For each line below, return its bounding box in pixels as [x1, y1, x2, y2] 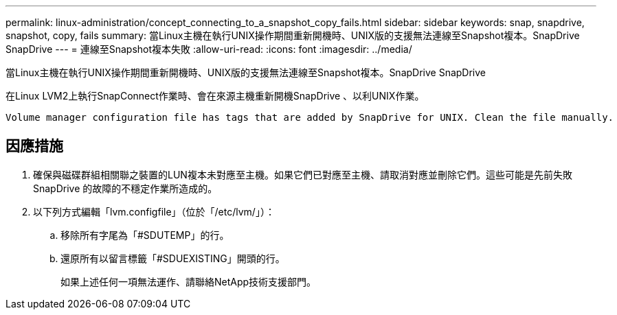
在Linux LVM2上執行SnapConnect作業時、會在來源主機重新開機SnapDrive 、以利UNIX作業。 [5, 90, 425, 102]
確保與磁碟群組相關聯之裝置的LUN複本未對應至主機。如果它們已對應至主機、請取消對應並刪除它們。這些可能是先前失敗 [33, 168, 572, 180]
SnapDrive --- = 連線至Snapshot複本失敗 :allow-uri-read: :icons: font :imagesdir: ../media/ [5, 43, 412, 55]
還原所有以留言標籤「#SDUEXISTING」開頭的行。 [60, 252, 285, 264]
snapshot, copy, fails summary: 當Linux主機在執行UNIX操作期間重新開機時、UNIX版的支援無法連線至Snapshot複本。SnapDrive [5, 30, 580, 41]
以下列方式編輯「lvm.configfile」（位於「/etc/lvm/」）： [33, 205, 275, 218]
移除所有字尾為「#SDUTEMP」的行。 [60, 229, 229, 241]
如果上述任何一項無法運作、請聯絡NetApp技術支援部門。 [60, 275, 317, 288]
